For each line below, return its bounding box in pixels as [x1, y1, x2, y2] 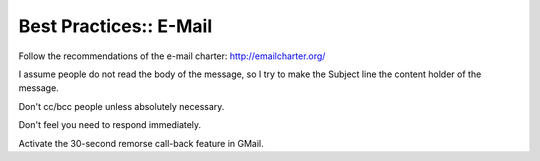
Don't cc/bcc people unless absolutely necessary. [18, 100, 225, 112]
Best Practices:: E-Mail [18, 15, 213, 37]
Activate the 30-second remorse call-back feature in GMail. [18, 137, 264, 149]
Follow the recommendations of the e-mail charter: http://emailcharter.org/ [18, 50, 326, 62]
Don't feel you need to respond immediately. [18, 119, 202, 131]
